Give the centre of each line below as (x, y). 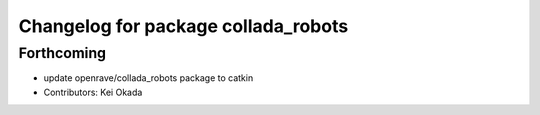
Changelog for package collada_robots (183, 26)
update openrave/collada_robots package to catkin (148, 78)
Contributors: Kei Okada (93, 92)
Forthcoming (62, 53)
